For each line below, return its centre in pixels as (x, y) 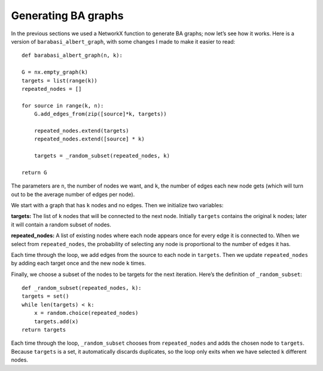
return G (34, 172)
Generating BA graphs (67, 16)
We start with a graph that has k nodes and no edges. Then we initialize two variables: (117, 205)
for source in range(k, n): (63, 105)
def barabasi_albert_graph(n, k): (72, 56)
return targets (44, 330)
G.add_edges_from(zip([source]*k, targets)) (100, 114)
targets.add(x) (56, 321)
